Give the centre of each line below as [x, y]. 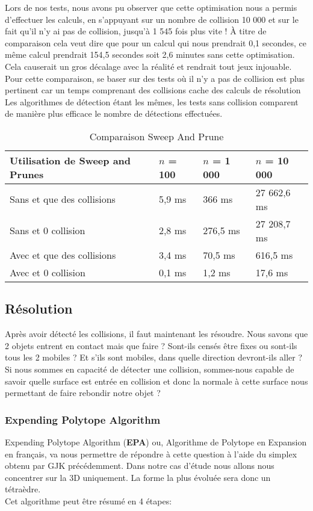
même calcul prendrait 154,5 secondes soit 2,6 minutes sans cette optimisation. [150, 54]
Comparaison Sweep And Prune [156, 136]
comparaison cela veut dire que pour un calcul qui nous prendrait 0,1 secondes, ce [156, 42]
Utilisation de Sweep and [70, 160]
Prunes [27, 174]
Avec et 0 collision [48, 272]
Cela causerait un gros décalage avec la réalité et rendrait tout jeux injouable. [148, 66]
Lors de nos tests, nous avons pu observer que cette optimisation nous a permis [151, 7]
